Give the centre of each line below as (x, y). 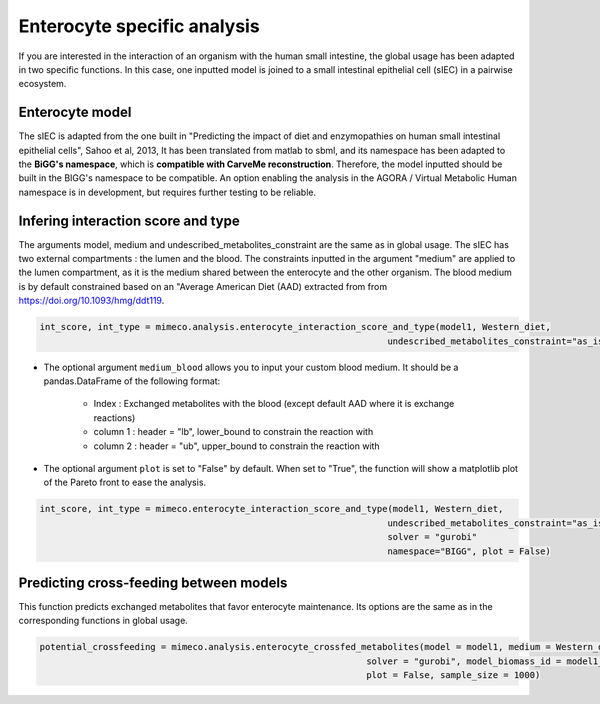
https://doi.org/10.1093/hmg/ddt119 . (91, 301)
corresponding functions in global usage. (103, 621)
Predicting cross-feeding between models (153, 582)
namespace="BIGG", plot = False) (469, 551)
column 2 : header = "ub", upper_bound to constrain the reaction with (236, 446)
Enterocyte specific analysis (139, 26)
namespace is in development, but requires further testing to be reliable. (167, 192)
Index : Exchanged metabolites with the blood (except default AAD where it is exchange (274, 404)
